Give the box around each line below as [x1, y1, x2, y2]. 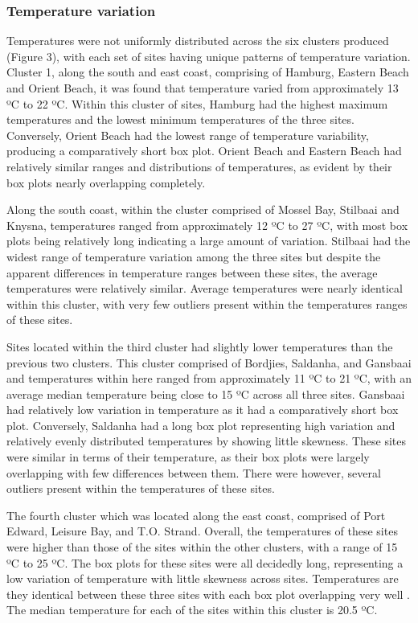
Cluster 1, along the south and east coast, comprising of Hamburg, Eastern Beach [6, 64, 409, 80]
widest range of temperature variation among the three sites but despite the [6, 248, 381, 264]
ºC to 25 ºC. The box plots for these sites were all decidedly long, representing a [6, 554, 404, 571]
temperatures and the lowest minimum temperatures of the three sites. [6, 111, 354, 128]
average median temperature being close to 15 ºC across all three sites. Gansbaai [6, 385, 405, 402]
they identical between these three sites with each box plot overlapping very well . [6, 585, 410, 602]
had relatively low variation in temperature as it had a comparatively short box [6, 401, 399, 418]
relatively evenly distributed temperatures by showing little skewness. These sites [6, 432, 407, 449]
